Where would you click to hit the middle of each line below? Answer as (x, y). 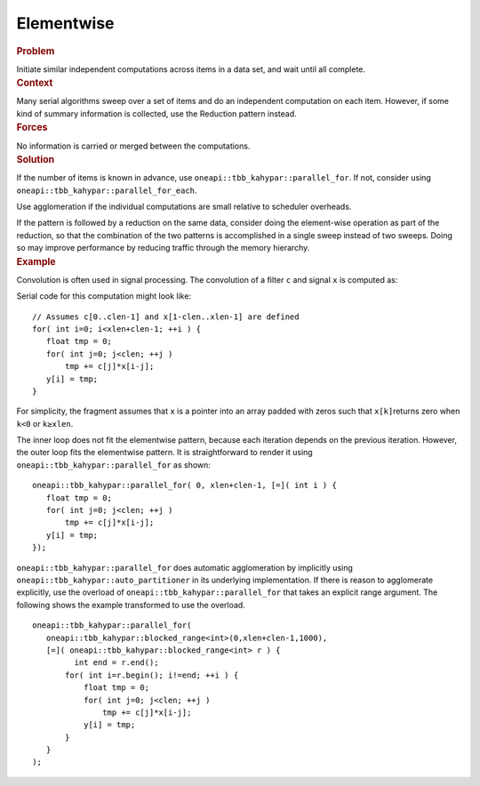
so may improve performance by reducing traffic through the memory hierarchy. (163, 248)
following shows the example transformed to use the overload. (131, 605)
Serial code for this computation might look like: (104, 296)
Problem (36, 51)
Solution (36, 159)
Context (35, 83)
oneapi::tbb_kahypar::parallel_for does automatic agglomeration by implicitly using (184, 567)
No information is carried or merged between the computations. (133, 146)
